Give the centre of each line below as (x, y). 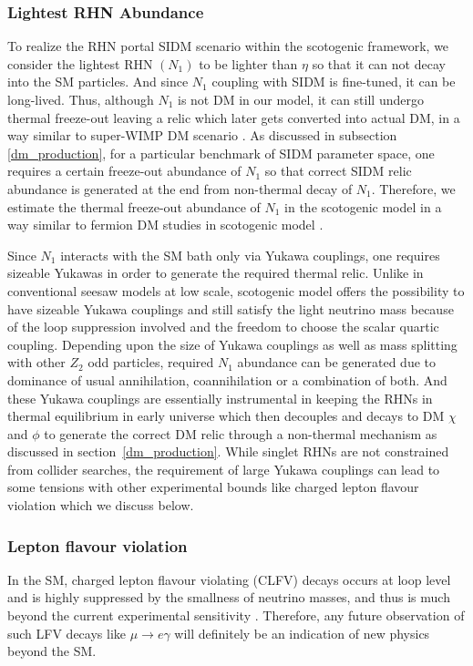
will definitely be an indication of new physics (302, 633)
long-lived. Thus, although (81, 99)
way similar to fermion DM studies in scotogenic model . (165, 225)
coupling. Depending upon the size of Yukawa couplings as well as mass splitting (232, 344)
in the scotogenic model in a (363, 206)
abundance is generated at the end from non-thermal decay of (180, 188)
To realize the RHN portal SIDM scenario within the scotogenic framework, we (228, 46)
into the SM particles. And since (98, 82)
